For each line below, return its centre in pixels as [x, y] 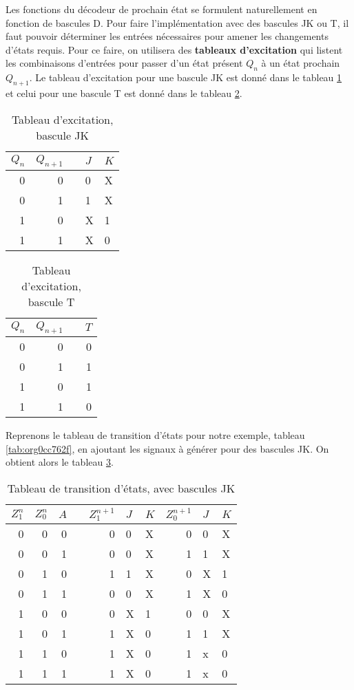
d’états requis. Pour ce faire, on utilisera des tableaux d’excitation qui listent [174, 49]
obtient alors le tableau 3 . [60, 462]
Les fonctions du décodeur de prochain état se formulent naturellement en [162, 9]
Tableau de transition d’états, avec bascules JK [121, 488]
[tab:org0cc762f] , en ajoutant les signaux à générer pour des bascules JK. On [167, 448]
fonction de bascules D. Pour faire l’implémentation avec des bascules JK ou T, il [177, 22]
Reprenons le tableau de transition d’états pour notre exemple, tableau [155, 434]
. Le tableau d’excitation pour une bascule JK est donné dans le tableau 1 [186, 77]
